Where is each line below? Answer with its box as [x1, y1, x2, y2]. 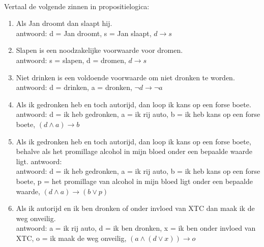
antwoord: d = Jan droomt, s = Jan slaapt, [16, 27, 152, 38]
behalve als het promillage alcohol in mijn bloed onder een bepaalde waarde [16, 146, 252, 157]
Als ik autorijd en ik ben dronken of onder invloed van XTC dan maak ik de [16, 203, 255, 213]
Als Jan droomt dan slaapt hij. [16, 18, 112, 28]
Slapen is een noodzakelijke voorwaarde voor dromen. [16, 45, 183, 55]
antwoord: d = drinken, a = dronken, [16, 82, 132, 92]
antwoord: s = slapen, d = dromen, [16, 54, 126, 65]
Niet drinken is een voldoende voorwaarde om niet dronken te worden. [16, 72, 235, 82]
